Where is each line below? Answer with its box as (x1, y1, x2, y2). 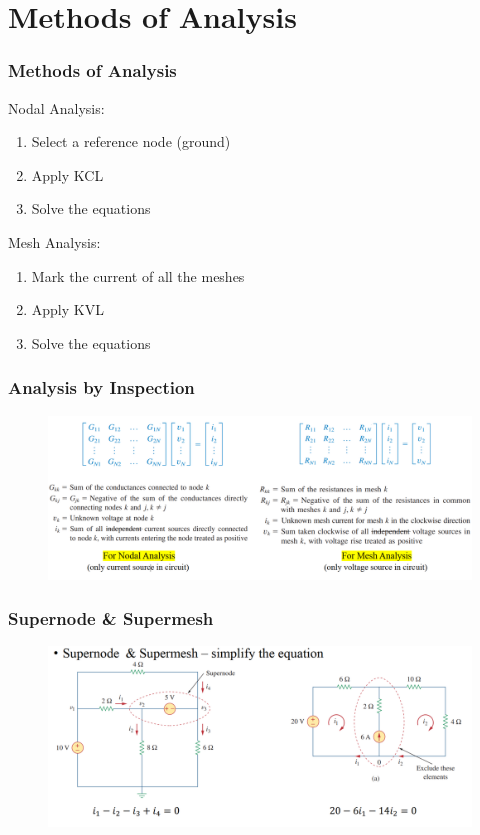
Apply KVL (31, 299, 104, 320)
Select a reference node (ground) (31, 131, 231, 152)
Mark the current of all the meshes (31, 265, 245, 286)
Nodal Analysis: (8, 97, 105, 118)
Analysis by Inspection (8, 375, 195, 400)
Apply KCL (31, 164, 104, 185)
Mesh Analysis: (8, 231, 101, 252)
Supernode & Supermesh (8, 606, 214, 631)
